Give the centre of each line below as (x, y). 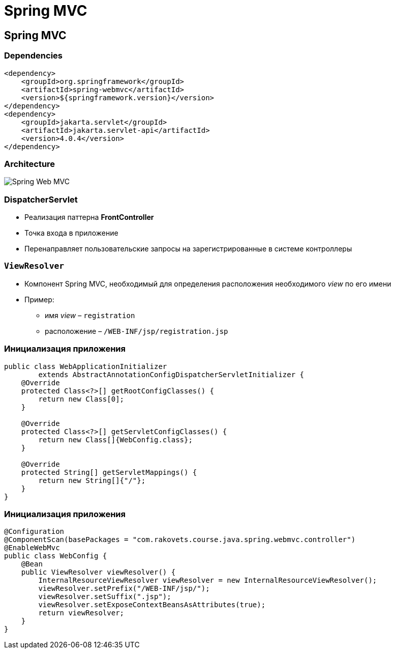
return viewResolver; (81, 613)
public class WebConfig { (56, 556)
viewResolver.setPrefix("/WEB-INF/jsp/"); (124, 589)
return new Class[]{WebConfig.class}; (115, 439)
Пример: (39, 299)
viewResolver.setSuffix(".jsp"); (105, 597)
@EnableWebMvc (32, 548)
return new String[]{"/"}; (92, 480)
